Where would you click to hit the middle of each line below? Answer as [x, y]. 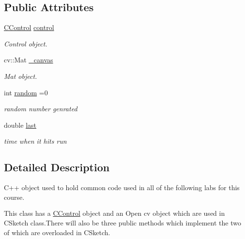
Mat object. [21, 76]
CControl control [29, 27]
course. [14, 197]
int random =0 [26, 92]
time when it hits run [35, 141]
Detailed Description [57, 167]
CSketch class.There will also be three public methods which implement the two [122, 222]
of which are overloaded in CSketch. [57, 232]
